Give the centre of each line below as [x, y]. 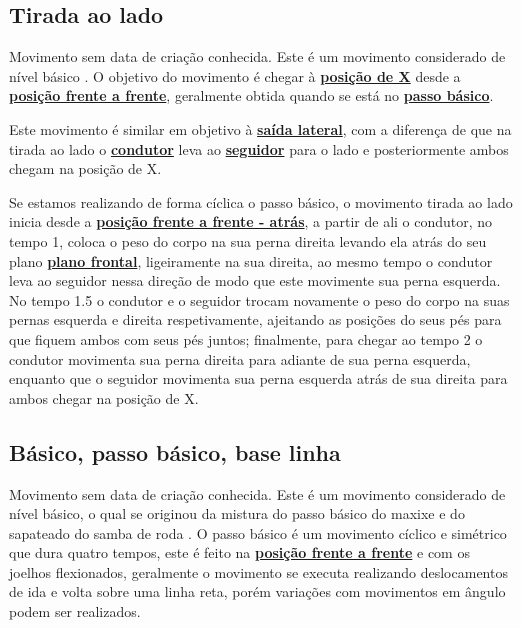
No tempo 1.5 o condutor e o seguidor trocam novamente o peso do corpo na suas [259, 299]
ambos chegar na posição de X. [104, 397]
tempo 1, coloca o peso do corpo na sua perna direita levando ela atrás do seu [248, 240]
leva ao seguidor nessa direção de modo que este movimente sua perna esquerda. [255, 280]
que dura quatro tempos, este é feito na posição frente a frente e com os [239, 552]
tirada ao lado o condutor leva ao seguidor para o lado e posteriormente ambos [259, 148]
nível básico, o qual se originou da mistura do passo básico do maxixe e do [237, 513]
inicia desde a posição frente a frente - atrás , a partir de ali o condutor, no [251, 221]
